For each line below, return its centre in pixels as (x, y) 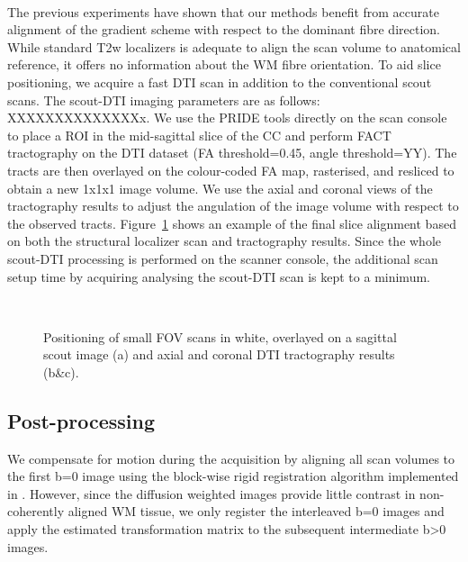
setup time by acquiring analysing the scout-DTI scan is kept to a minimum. (219, 276)
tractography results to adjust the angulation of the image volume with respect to (233, 206)
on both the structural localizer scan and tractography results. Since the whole (225, 241)
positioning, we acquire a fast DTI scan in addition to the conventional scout (220, 82)
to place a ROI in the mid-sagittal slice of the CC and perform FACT (199, 135)
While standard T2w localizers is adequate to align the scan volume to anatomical (234, 46)
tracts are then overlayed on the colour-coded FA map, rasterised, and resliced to (231, 170)
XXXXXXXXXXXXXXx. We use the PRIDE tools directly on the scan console (227, 118)
